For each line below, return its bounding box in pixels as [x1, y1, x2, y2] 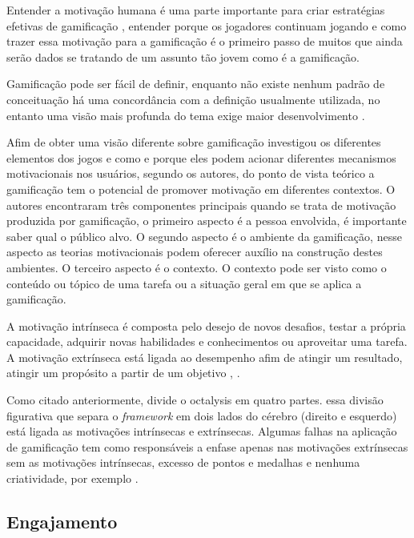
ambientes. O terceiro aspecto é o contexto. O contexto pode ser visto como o [6, 259, 387, 275]
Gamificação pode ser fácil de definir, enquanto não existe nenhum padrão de [6, 75, 385, 92]
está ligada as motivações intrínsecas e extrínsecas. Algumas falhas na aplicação [6, 423, 397, 440]
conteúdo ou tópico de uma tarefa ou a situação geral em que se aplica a [6, 275, 362, 291]
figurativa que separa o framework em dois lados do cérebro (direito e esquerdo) [6, 407, 397, 424]
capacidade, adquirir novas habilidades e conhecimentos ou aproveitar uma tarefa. [6, 333, 408, 350]
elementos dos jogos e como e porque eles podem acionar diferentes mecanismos [6, 149, 396, 166]
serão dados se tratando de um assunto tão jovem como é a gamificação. [6, 48, 360, 65]
